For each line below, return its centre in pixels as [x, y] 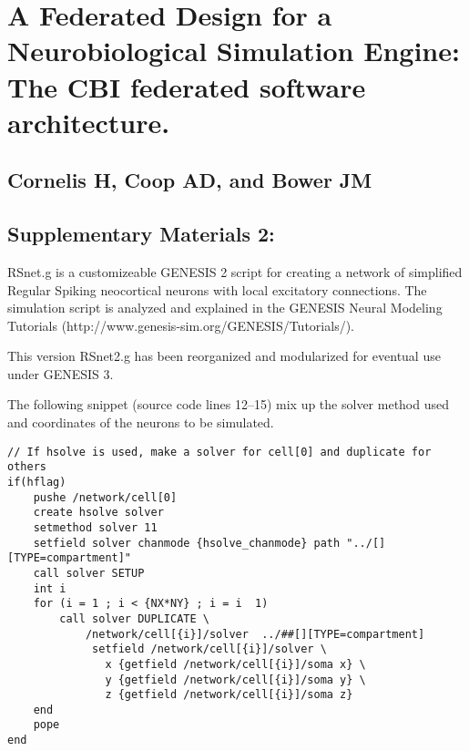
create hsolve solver [98, 513]
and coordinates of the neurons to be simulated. [141, 422]
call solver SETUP [89, 573]
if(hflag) [37, 482]
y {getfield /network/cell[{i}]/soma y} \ [235, 679]
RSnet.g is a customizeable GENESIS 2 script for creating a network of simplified [235, 271]
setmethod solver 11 [95, 527]
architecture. [89, 122]
